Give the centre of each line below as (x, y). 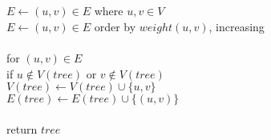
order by (115, 26)
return (22, 128)
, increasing (237, 26)
